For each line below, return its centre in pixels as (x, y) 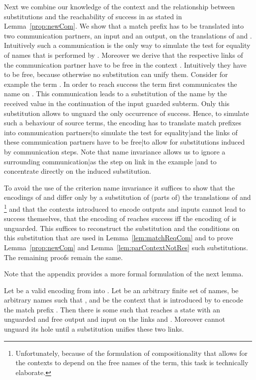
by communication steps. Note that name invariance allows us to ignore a (115, 151)
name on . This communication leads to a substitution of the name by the (115, 94)
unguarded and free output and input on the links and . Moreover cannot (115, 319)
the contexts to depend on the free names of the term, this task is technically (132, 362)
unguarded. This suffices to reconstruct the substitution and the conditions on (122, 228)
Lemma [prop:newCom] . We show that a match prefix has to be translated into (124, 26)
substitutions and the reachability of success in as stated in (93, 16)
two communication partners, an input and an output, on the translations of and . (128, 35)
